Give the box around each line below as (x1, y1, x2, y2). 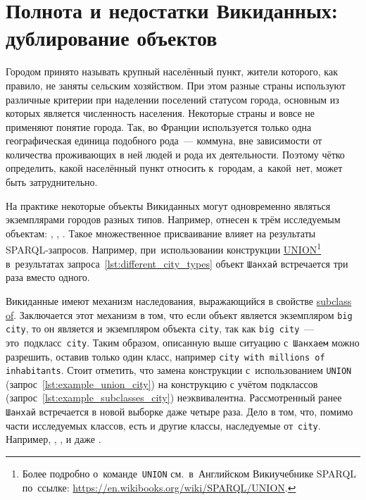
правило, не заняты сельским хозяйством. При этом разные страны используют (6, 77, 346, 92)
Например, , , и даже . (6, 432, 101, 446)
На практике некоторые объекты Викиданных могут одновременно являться (6, 198, 331, 213)
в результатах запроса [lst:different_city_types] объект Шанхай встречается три (6, 256, 348, 270)
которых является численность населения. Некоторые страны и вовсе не (6, 106, 315, 120)
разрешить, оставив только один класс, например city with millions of (6, 349, 325, 363)
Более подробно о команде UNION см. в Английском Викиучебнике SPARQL (22, 465, 357, 480)
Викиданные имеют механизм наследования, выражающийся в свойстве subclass (6, 293, 352, 308)
